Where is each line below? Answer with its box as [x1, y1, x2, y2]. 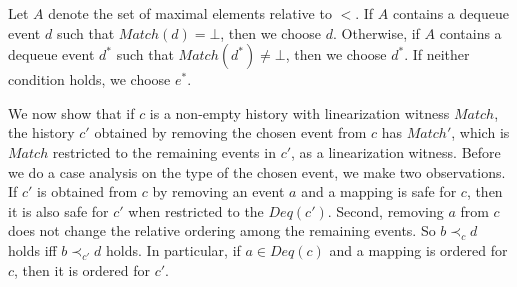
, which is [451, 122, 510, 143]
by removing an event [152, 181, 285, 202]
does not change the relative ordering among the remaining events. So [8, 220, 436, 241]
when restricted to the [128, 200, 264, 221]
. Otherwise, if [333, 22, 420, 43]
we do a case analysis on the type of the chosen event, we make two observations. [8, 161, 506, 182]
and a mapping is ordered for [329, 239, 508, 260]
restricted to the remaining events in [52, 141, 276, 162]
